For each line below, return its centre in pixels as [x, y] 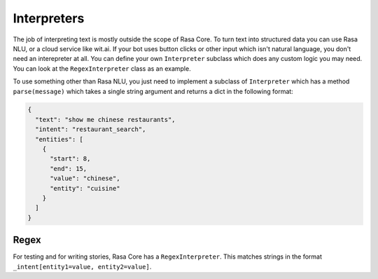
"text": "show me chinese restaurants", [105, 120]
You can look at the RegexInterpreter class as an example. [102, 68]
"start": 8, [70, 159]
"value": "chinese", [85, 178]
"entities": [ [59, 139]
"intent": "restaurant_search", [91, 129]
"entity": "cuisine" [85, 188]
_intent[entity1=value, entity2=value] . [82, 266]
